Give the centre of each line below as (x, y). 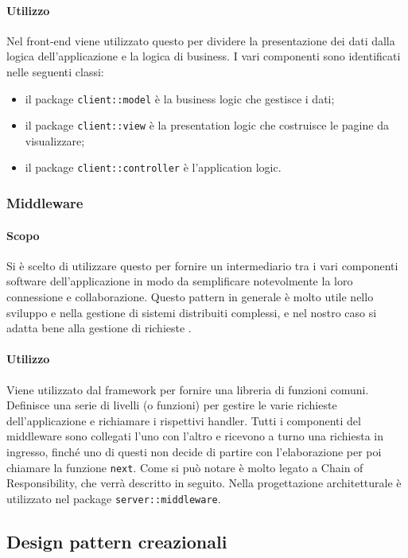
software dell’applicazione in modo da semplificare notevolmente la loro (180, 281)
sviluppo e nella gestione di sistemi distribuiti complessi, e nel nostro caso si (192, 312)
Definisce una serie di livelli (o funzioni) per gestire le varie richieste (172, 405)
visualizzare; (55, 140)
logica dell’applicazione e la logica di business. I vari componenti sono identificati (204, 56)
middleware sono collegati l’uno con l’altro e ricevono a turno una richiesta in (195, 436)
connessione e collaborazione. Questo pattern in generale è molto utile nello (190, 296)
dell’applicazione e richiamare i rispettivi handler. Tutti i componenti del (184, 420)
